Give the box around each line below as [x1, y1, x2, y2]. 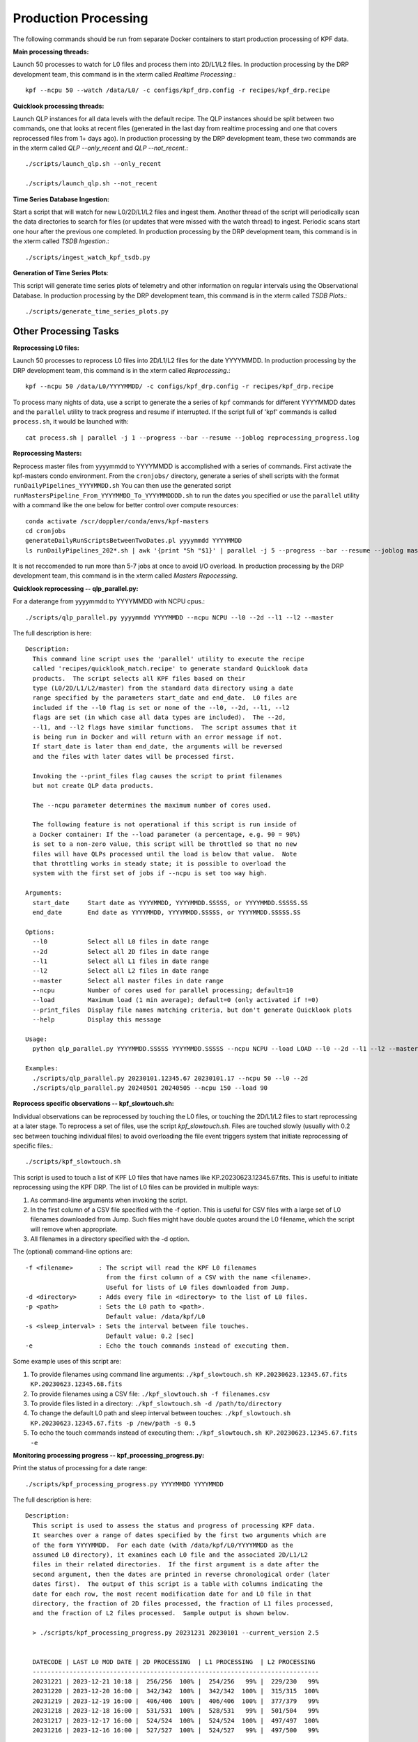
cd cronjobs [25, 527, 66, 534]
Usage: [25, 1035, 48, 1043]
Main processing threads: [13, 47, 89, 56]
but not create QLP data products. [32, 781, 155, 789]
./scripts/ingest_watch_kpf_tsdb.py [25, 253, 150, 261]
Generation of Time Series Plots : [13, 268, 109, 277]
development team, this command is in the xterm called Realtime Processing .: [13, 70, 236, 78]
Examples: [25, 1065, 59, 1072]
